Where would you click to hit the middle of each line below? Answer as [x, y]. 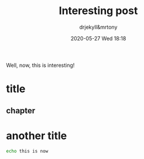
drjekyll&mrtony [98, 27]
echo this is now [27, 151]
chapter [21, 111]
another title [37, 136]
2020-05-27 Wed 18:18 [98, 38]
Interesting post [98, 11]
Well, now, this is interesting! [40, 65]
